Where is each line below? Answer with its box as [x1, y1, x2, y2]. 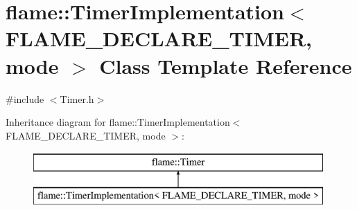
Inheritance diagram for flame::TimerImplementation [6, 115, 230, 129]
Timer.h [60, 91, 94, 106]
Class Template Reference [99, 51, 352, 79]
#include [6, 91, 44, 106]
